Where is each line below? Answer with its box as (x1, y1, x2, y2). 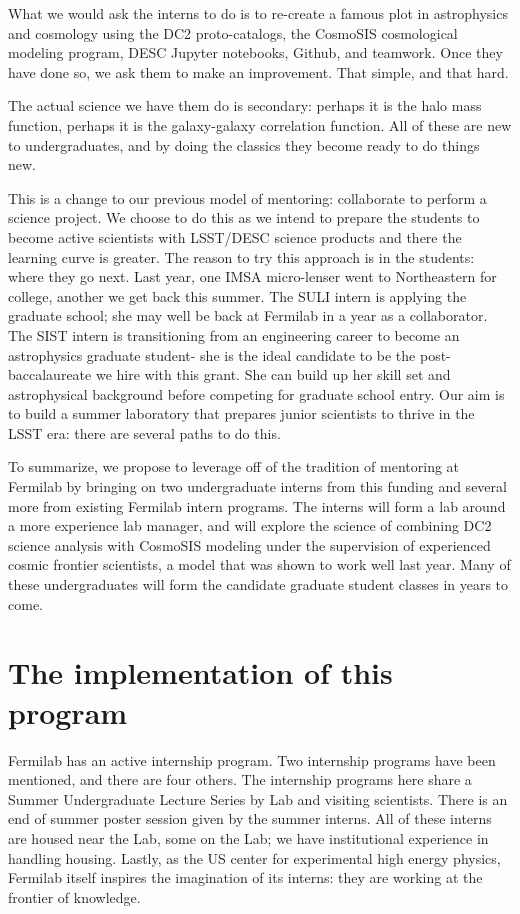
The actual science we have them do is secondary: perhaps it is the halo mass (8, 95, 482, 116)
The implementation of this (8, 652, 393, 693)
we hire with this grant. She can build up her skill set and (95, 364, 451, 385)
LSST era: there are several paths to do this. (8, 422, 281, 443)
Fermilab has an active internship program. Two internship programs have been (8, 749, 496, 770)
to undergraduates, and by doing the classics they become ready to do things (8, 134, 480, 155)
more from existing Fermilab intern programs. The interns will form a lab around (8, 495, 506, 516)
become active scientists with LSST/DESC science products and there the (8, 226, 462, 247)
